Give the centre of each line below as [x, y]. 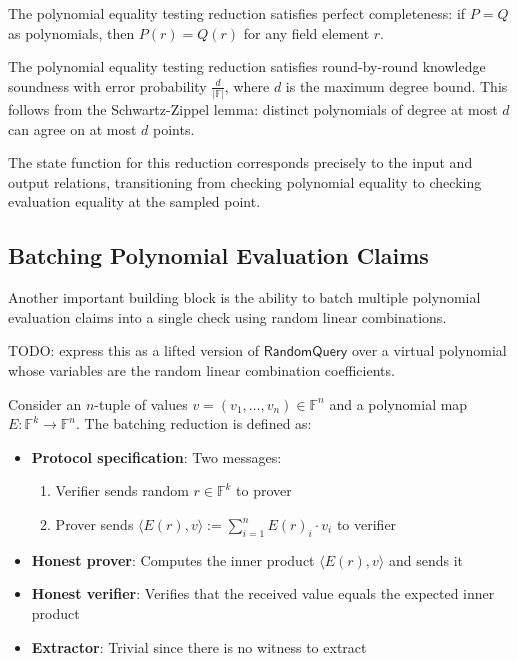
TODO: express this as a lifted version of [134, 350]
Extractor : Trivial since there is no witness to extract [199, 646]
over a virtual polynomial [429, 350]
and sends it [426, 559]
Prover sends [94, 524]
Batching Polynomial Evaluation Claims [218, 255]
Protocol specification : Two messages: [156, 456]
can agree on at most [72, 128]
